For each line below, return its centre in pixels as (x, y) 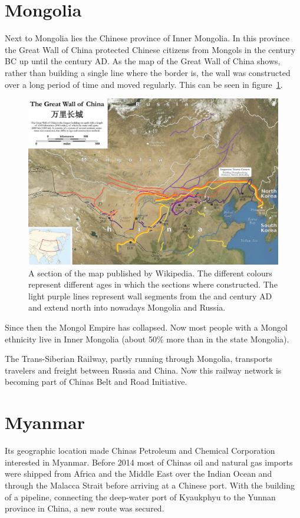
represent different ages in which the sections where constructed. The (153, 284)
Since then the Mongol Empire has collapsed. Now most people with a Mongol (146, 327)
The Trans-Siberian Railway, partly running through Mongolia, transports (139, 359)
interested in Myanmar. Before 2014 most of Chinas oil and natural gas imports (149, 462)
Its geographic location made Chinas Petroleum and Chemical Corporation (140, 451)
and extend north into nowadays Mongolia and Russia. (127, 307)
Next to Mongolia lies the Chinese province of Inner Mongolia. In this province (147, 38)
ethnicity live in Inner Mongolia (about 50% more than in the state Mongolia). (147, 339)
